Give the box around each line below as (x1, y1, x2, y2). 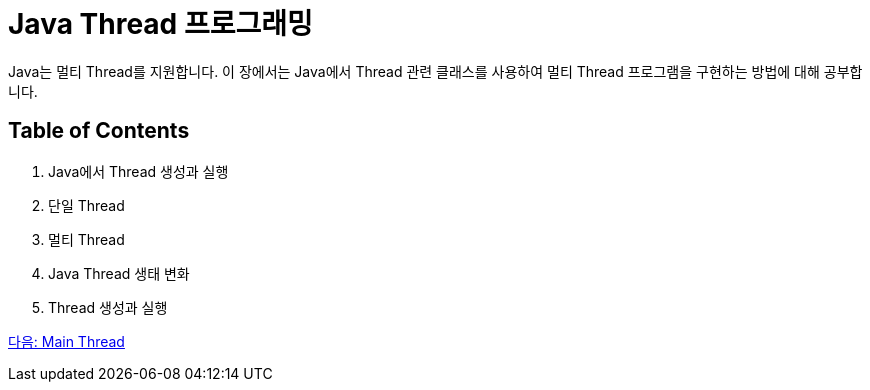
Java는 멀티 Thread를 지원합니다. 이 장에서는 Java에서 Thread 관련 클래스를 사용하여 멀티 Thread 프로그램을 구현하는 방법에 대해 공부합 (8, 62, 863, 80)
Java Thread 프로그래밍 (8, 7, 313, 41)
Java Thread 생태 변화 (48, 264, 190, 282)
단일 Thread (48, 196, 125, 214)
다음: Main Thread (8, 332, 125, 350)
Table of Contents (8, 118, 190, 144)
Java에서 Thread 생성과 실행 (48, 162, 229, 180)
